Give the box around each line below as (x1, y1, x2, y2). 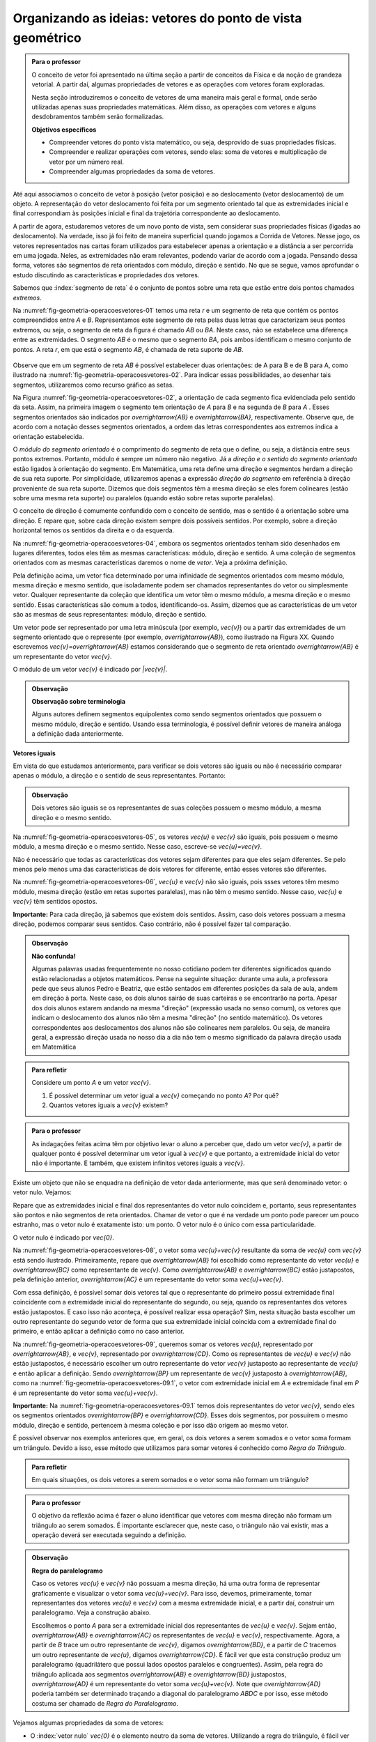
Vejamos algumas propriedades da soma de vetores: (13, 1718, 164, 1727)
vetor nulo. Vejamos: (13, 1188, 72, 1196)
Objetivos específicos (31, 125, 97, 134)
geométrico (13, 30, 81, 45)
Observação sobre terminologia (31, 697, 125, 705)
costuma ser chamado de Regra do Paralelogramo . (31, 1699, 179, 1707)
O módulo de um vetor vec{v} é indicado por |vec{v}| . (13, 665, 167, 674)
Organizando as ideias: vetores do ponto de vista (13, 10, 302, 26)
